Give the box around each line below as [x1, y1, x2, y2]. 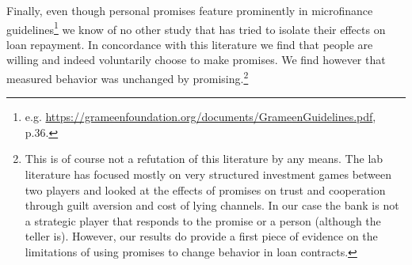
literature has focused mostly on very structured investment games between [25, 166, 392, 183]
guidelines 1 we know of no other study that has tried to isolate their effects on [6, 18, 386, 37]
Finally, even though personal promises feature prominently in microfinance [6, 2, 373, 18]
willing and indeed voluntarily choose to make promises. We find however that [6, 51, 386, 68]
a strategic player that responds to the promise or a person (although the [25, 212, 381, 229]
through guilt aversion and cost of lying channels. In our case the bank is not [25, 197, 399, 214]
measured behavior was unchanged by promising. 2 [6, 68, 249, 86]
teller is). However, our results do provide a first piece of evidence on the [25, 228, 378, 244]
